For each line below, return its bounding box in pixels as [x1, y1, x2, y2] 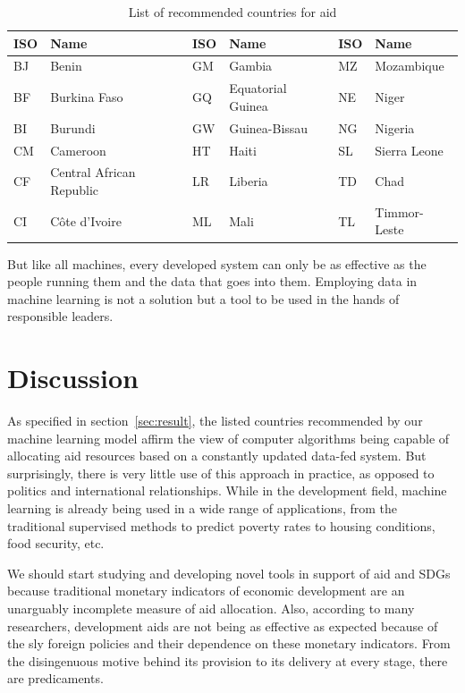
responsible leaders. [7, 307, 114, 325]
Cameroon [50, 140, 106, 159]
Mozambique [375, 56, 444, 75]
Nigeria [375, 118, 415, 137]
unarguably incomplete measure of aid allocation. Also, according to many [7, 598, 415, 617]
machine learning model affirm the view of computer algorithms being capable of [7, 428, 450, 447]
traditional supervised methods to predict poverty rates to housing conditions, [7, 516, 435, 535]
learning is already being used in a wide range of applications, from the [7, 499, 397, 517]
